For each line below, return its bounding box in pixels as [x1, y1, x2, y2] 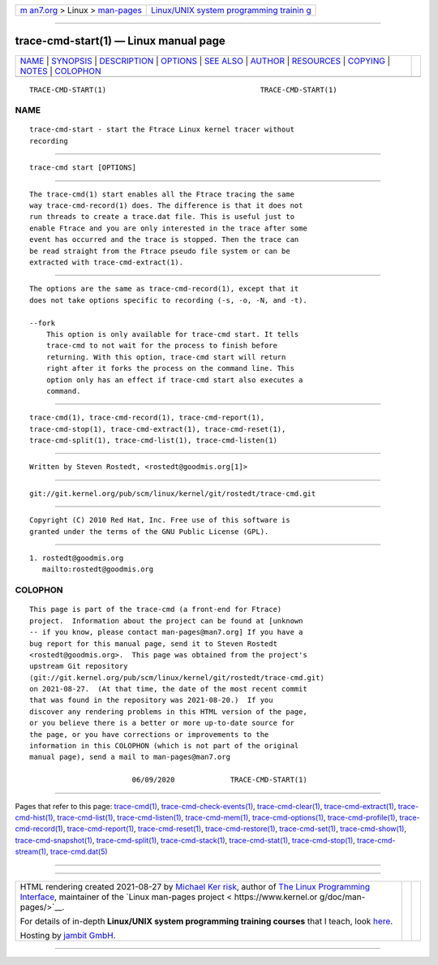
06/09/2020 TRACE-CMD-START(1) [131, 775, 307, 785]
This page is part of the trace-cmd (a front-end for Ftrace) [29, 605, 282, 614]
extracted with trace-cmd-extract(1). [29, 257, 184, 267]
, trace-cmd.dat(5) [45, 847, 109, 856]
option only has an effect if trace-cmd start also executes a [45, 375, 303, 385]
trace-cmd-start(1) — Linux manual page [15, 34, 226, 48]
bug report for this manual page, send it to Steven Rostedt [29, 639, 277, 648]
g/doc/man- [319, 891, 366, 903]
